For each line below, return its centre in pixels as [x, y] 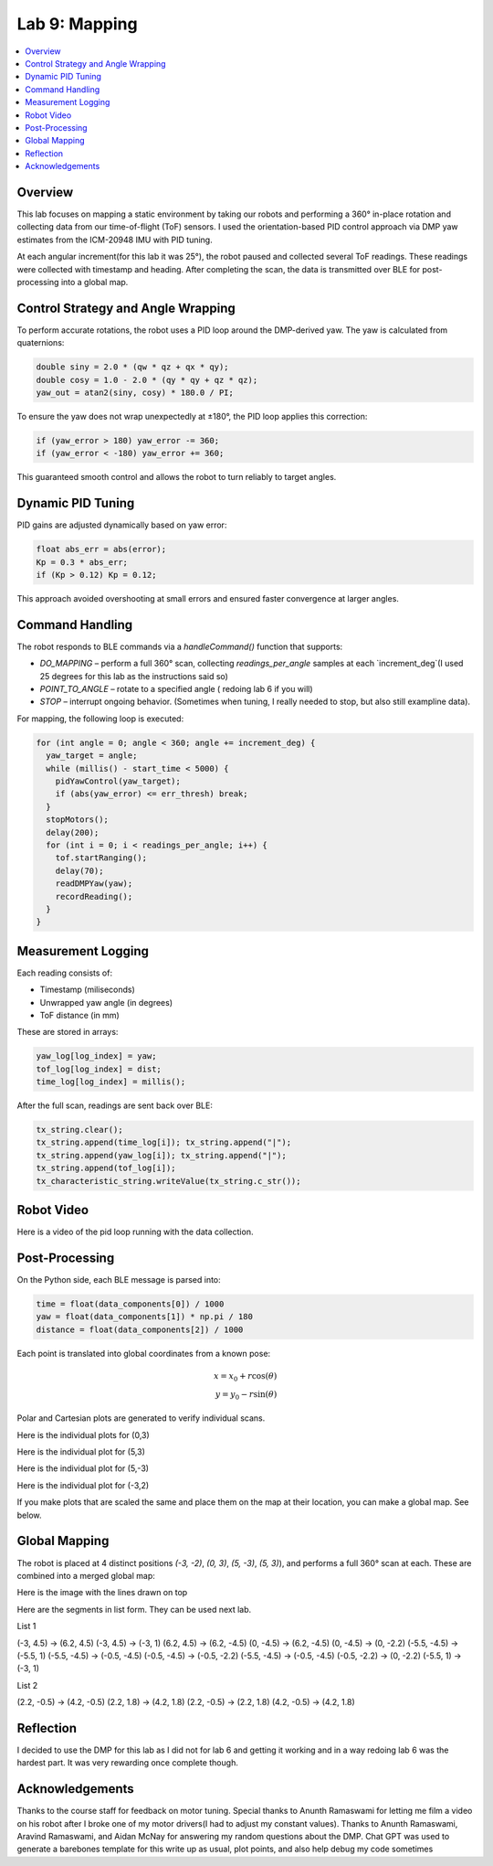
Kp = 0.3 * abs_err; [82, 562]
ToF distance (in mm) [80, 1015]
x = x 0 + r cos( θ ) [245, 1377]
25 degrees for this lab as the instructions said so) [134, 676]
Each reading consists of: [65, 973]
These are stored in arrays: [68, 1032]
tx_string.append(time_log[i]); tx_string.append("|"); [164, 1142]
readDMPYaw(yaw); [94, 884]
